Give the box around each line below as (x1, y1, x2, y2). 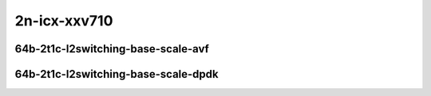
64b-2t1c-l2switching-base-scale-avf (14, 42, 209, 56)
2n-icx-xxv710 (14, 12, 113, 29)
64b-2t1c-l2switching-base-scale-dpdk (14, 67, 219, 81)
